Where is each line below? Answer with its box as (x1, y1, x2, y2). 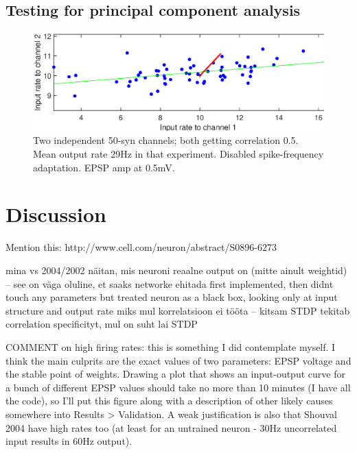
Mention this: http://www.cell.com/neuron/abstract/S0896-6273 (5, 240, 277, 254)
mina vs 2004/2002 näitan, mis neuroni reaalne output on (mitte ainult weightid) (5, 262, 347, 277)
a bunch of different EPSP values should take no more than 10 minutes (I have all (5, 380, 351, 394)
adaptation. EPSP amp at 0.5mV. (33, 160, 175, 174)
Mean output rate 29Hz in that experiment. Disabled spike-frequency (33, 147, 324, 161)
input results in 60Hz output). (5, 434, 133, 448)
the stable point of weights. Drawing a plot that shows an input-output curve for (5, 367, 345, 381)
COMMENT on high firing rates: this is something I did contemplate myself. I (5, 339, 336, 354)
